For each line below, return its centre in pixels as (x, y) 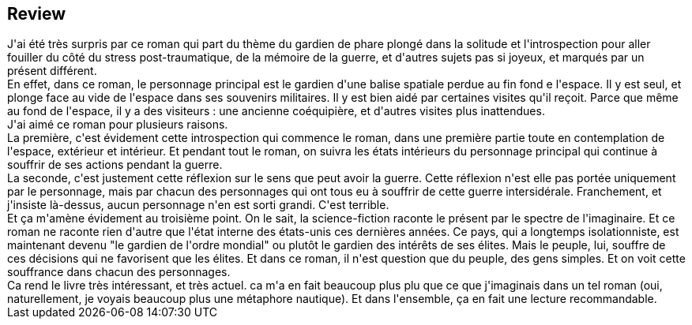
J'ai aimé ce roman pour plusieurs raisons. (118, 125)
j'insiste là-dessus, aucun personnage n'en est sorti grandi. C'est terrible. (198, 205)
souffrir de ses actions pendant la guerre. (115, 165)
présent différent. (52, 71)
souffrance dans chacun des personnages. (119, 272)
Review (37, 14)
